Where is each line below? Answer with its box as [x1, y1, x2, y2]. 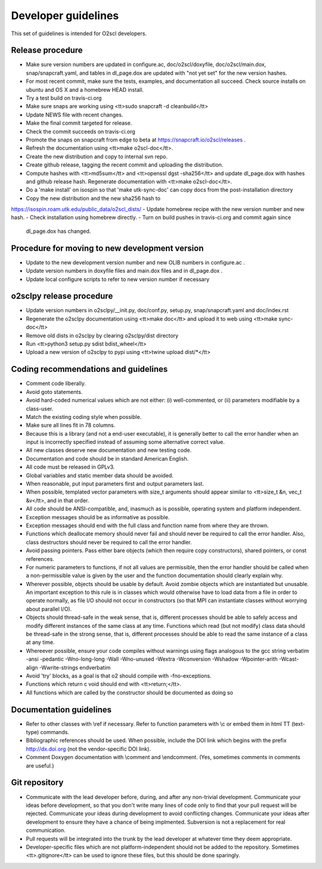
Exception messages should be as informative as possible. [26, 513, 170, 520]
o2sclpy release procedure [11, 291, 113, 301]
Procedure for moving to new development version [11, 243, 204, 253]
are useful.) [26, 762, 54, 769]
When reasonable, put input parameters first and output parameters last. [26, 480, 204, 488]
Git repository [11, 778, 64, 788]
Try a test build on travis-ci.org [26, 94, 102, 101]
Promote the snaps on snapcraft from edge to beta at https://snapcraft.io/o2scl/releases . [26, 136, 246, 143]
